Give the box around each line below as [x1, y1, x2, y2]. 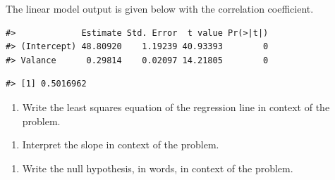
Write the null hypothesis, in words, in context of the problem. [22, 160, 293, 175]
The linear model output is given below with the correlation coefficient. [6, 1, 314, 15]
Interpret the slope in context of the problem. [22, 137, 219, 152]
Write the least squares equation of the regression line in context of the [22, 99, 330, 114]
